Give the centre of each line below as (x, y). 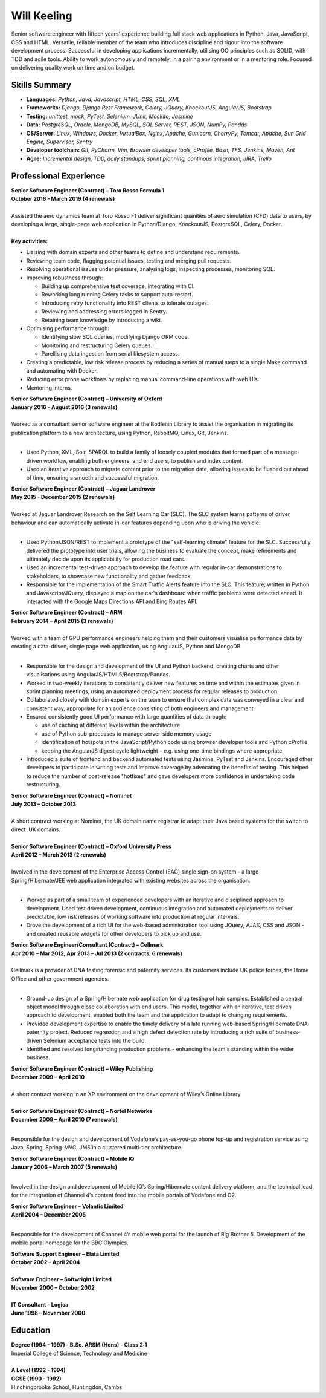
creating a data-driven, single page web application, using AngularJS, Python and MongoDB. (127, 646)
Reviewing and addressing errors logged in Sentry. (104, 312)
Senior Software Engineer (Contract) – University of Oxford (87, 399)
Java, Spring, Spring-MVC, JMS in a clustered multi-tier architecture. (97, 1148)
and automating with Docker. (62, 371)
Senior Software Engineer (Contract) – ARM (67, 612)
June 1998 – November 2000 (48, 1313)
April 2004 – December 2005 (49, 1214)
